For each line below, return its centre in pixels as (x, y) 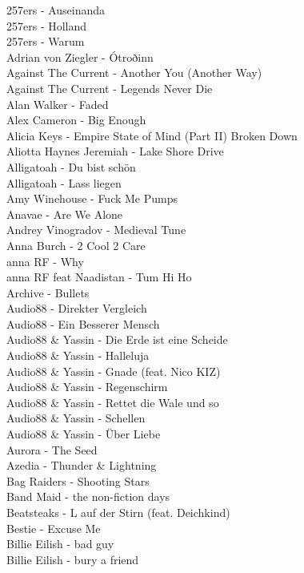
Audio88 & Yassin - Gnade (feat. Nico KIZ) (114, 371)
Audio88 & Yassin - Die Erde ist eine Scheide (117, 339)
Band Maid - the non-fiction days (88, 496)
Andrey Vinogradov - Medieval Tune (96, 230)
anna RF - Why (45, 261)
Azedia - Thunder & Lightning (82, 465)
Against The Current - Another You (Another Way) (134, 73)
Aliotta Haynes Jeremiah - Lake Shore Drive (115, 151)
